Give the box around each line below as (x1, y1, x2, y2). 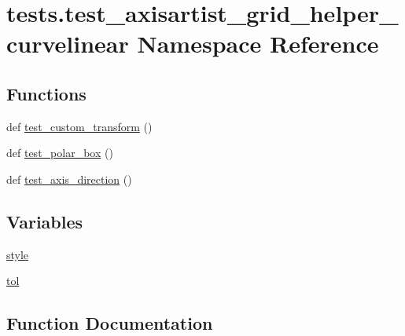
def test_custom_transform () (6, 118, 153, 134)
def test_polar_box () (6, 144, 113, 161)
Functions (6, 81, 87, 105)
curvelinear (6, 27, 129, 60)
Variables (6, 209, 83, 233)
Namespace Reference (137, 27, 379, 60)
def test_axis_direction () (6, 170, 132, 187)
